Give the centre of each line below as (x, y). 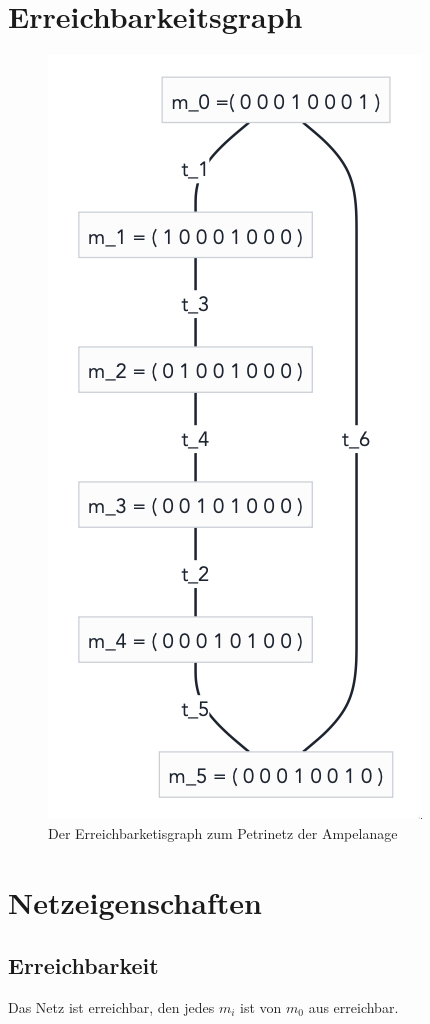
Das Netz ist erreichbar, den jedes (111, 1006)
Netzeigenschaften (135, 901)
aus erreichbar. (353, 1006)
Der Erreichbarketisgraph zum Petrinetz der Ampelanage (223, 832)
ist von (261, 1006)
